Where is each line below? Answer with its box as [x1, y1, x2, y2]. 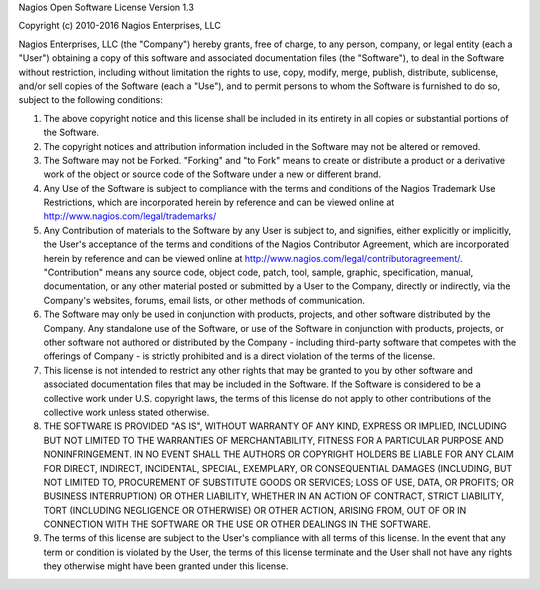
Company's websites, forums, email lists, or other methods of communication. [43, 294, 365, 306]
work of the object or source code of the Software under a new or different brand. [43, 168, 382, 180]
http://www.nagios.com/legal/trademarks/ [43, 210, 217, 222]
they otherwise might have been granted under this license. [43, 560, 289, 572]
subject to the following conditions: [18, 94, 164, 106]
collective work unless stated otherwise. [43, 406, 210, 418]
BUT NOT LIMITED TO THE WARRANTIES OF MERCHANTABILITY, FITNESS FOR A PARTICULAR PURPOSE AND [43, 434, 504, 446]
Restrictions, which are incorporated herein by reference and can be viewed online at [43, 196, 395, 209]
